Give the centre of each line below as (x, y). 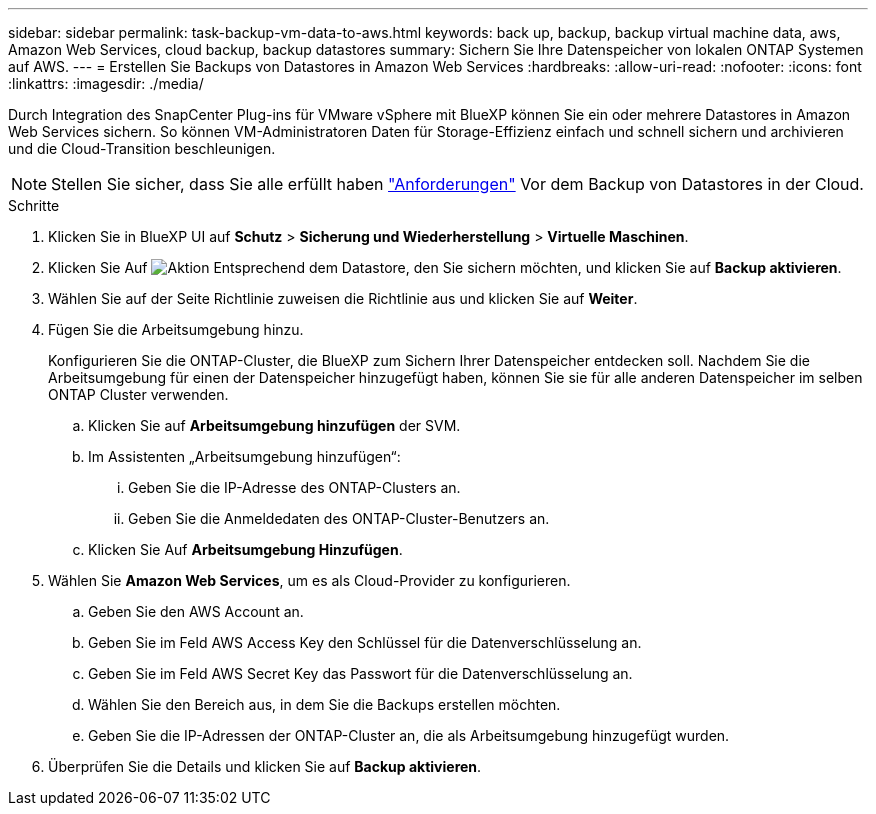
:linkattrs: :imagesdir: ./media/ (106, 83)
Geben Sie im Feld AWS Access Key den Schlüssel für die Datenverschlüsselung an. (365, 642)
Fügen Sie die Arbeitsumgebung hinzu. (176, 329)
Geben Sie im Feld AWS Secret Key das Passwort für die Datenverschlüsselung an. (360, 673)
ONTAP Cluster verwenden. (138, 394)
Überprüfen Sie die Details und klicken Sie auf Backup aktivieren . (265, 766)
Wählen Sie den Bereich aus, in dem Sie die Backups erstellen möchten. (324, 704)
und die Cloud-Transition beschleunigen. (142, 148)
